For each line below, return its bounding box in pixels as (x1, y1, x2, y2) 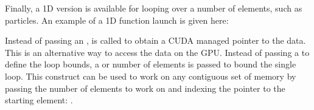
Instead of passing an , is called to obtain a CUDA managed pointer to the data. (5, 34, 306, 47)
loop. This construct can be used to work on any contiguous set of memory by (5, 69, 296, 82)
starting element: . (5, 94, 73, 106)
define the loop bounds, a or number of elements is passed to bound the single (5, 58, 296, 70)
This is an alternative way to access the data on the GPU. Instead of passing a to (5, 46, 310, 58)
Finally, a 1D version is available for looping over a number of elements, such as (5, 2, 302, 14)
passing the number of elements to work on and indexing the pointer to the (5, 81, 285, 94)
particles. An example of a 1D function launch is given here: (5, 13, 229, 26)
